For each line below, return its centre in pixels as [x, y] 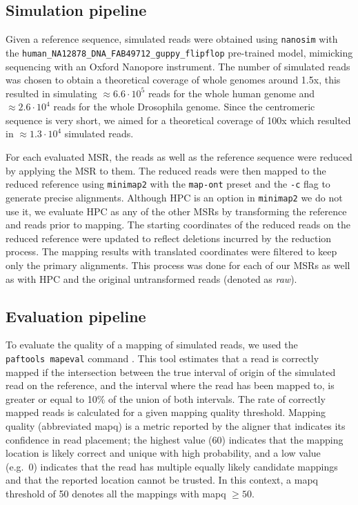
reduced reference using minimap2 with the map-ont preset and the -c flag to [168, 184]
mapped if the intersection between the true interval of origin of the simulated [171, 372]
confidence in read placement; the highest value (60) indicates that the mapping [175, 439]
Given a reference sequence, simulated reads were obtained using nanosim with [172, 39]
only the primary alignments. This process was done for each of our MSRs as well [178, 265]
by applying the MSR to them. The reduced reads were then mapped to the [166, 170]
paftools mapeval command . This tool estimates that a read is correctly [162, 358]
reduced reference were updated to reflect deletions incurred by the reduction [169, 238]
